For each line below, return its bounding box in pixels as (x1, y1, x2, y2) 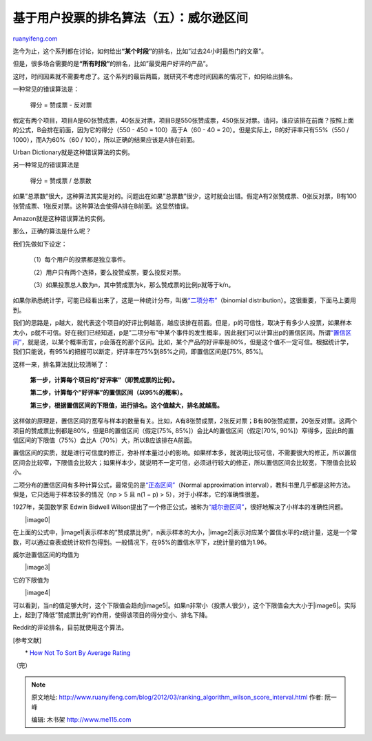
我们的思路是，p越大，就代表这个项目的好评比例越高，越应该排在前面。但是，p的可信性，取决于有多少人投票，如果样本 (12, 319, 353, 327)
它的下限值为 (12, 576, 50, 584)
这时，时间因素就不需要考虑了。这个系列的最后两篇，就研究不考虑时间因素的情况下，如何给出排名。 (12, 72, 296, 81)
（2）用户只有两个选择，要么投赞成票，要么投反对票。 (30, 268, 185, 276)
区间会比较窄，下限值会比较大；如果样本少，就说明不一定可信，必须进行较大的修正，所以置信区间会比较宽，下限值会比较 (12, 458, 357, 466)
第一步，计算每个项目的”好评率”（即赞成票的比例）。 (30, 376, 178, 384)
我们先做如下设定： (12, 240, 68, 248)
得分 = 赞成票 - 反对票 (30, 101, 92, 109)
